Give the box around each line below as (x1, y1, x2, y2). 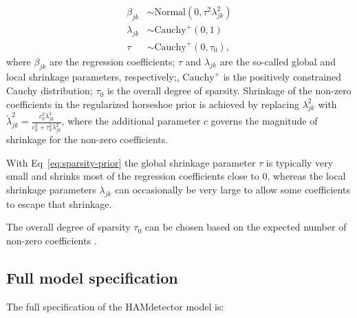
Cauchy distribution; (6, 83, 93, 98)
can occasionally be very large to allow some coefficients (114, 182, 351, 196)
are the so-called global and (219, 54, 336, 68)
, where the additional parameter (61, 114, 201, 128)
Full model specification (6, 266, 178, 288)
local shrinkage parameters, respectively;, (6, 70, 180, 84)
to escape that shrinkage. (6, 196, 112, 211)
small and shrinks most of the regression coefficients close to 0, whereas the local (6, 169, 346, 183)
